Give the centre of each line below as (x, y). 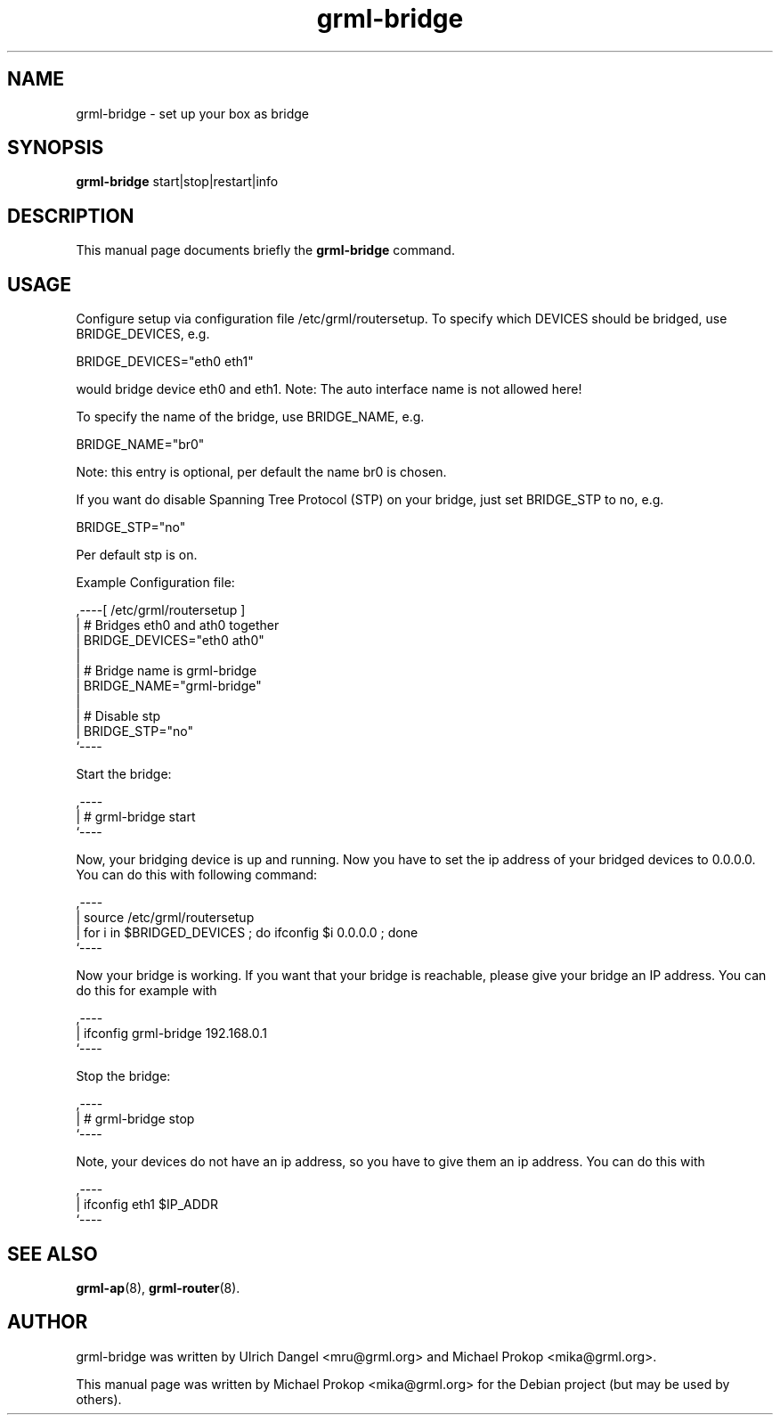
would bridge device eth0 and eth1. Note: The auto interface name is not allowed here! (329, 389)
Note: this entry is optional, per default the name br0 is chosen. (261, 472)
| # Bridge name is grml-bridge (167, 671)
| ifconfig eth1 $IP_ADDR (147, 1205)
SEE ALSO (53, 1254)
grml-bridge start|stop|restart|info (177, 182)
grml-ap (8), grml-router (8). (158, 1287)
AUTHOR (48, 1322)
